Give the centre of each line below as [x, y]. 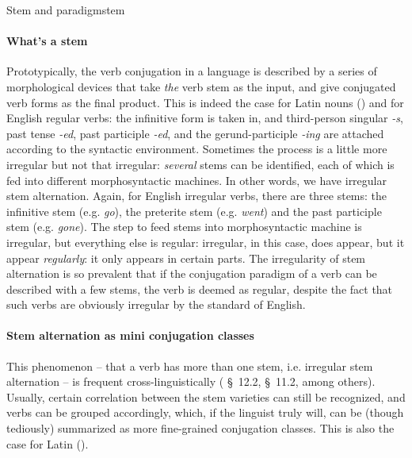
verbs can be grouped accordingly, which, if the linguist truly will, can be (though [205, 412]
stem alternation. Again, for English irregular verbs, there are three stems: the [197, 196]
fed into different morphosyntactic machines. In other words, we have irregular [196, 180]
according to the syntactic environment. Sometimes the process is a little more [197, 149]
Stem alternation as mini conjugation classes [130, 335]
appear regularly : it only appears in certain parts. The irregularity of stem [186, 258]
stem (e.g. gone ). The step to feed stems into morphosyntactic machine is [184, 227]
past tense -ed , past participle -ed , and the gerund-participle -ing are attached [195, 133]
